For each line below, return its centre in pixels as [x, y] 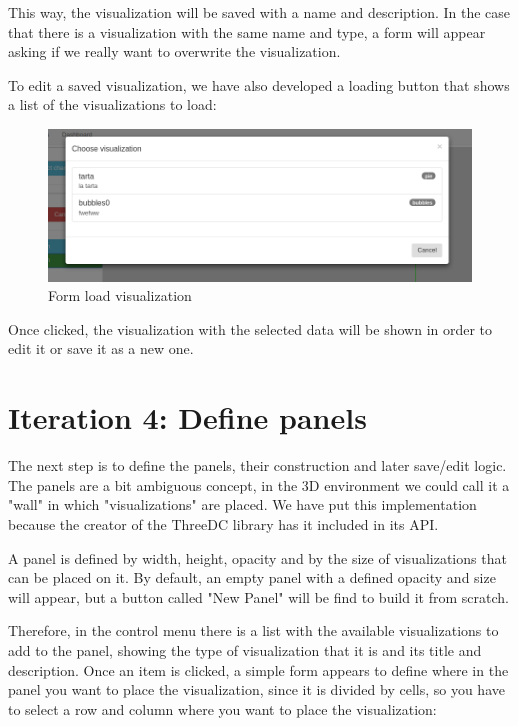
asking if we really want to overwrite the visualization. [174, 51]
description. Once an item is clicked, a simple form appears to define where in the [258, 669]
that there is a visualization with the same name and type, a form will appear [247, 31]
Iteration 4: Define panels [187, 417]
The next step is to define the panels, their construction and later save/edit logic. [257, 465]
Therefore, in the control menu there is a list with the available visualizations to [253, 630]
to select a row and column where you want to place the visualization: [222, 708]
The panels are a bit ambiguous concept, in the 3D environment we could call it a [259, 484]
